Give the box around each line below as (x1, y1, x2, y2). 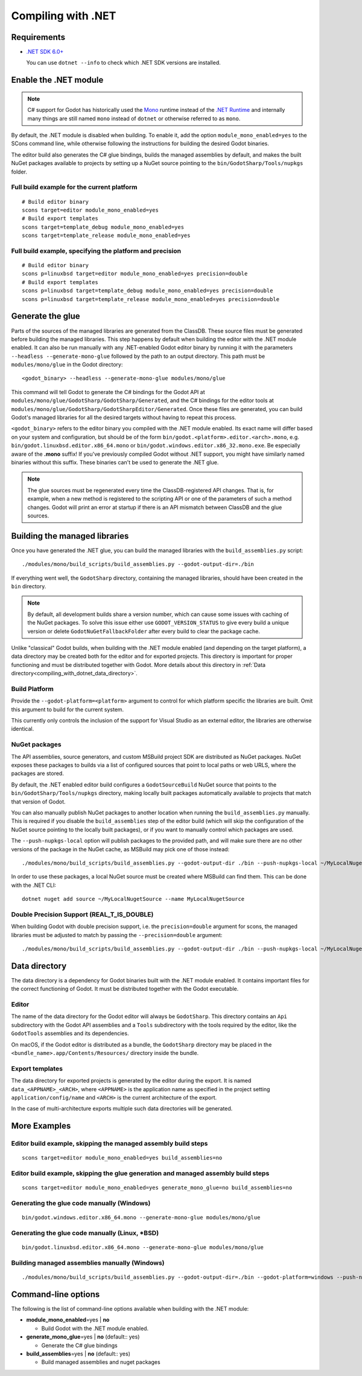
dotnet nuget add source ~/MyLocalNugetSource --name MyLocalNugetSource (22, 895, 245, 903)
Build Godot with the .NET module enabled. (41, 1325, 149, 1332)
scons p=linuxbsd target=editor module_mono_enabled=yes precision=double (22, 270, 248, 277)
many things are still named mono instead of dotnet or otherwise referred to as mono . (27, 115, 241, 122)
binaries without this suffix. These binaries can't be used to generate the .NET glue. (11, 459, 219, 466)
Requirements (11, 32, 66, 42)
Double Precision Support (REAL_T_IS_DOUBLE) (11, 910, 154, 918)
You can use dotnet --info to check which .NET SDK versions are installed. (26, 59, 221, 67)
